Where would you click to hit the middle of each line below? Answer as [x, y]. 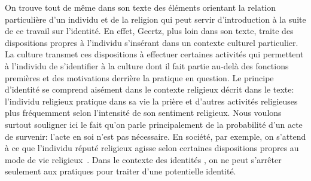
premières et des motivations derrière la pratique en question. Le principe [139, 77]
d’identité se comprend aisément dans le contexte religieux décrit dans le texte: [150, 89]
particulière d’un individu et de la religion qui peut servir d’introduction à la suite [155, 19]
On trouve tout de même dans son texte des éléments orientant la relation [141, 7]
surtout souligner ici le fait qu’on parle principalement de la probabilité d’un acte [154, 124]
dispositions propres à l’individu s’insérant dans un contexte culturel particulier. [152, 42]
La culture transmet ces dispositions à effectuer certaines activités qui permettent [154, 54]
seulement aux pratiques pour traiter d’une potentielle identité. [121, 171]
